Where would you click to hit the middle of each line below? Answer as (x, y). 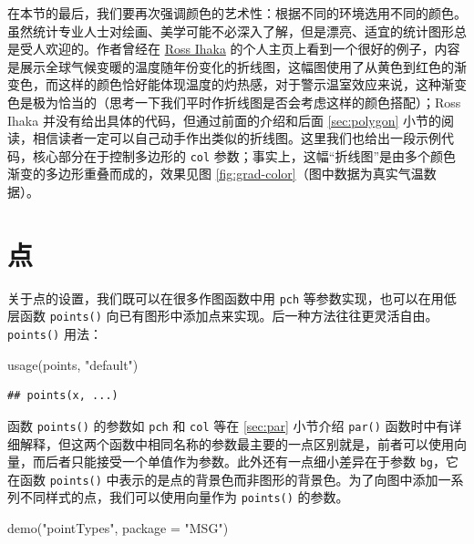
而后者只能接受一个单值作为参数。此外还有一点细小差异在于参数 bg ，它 (245, 462)
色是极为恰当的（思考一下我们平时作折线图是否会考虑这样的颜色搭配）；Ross (234, 102)
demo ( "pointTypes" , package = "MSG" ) (118, 528)
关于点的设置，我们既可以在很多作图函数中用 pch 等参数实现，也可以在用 (226, 298)
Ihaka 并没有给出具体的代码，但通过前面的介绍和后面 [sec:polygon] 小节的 (225, 120)
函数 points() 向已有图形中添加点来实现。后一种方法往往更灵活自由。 (229, 316)
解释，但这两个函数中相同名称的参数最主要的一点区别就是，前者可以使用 (237, 443)
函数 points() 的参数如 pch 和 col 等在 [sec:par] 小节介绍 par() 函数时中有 (228, 425)
